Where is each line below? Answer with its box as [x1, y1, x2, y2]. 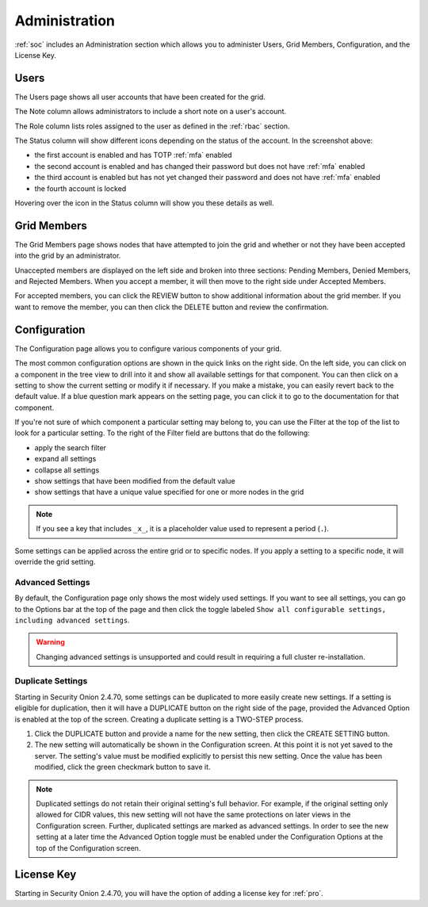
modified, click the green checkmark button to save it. [34, 762, 211, 772]
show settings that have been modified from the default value [34, 476, 235, 486]
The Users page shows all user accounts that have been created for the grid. [14, 92, 266, 101]
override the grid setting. [14, 557, 96, 566]
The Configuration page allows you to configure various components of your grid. [14, 343, 282, 353]
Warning [36, 637, 65, 647]
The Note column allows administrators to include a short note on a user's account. [14, 107, 287, 117]
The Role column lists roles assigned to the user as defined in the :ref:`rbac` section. [14, 121, 290, 131]
